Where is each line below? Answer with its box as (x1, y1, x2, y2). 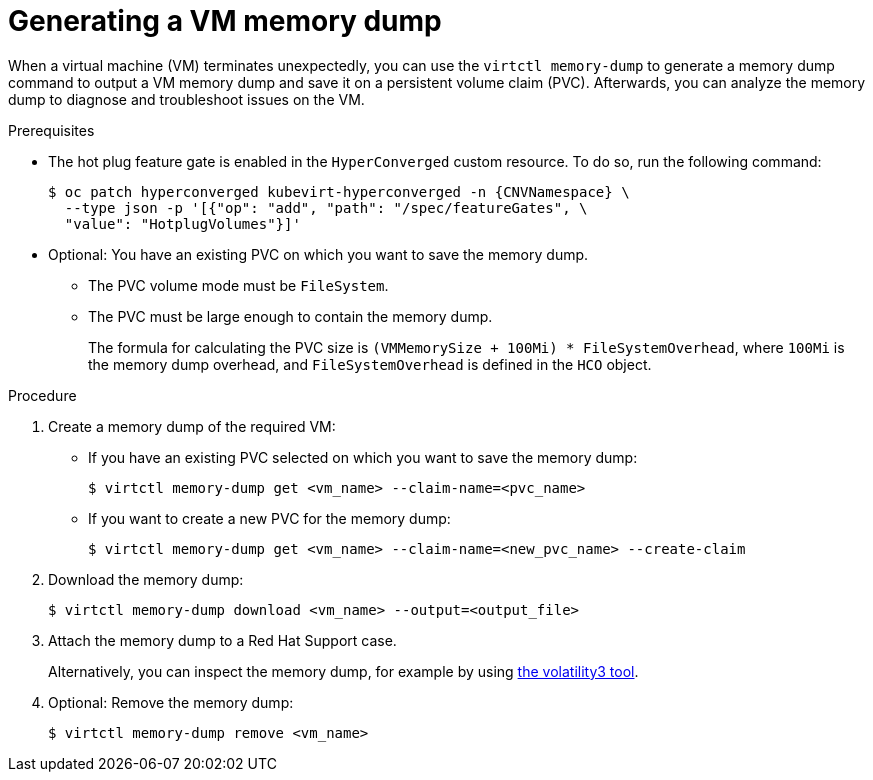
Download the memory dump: (48, 570, 244, 588)
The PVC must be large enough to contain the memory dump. (88, 307, 493, 325)
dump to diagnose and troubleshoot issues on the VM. (8, 90, 365, 108)
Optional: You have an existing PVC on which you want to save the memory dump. (48, 245, 589, 263)
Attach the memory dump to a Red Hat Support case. (48, 631, 397, 649)
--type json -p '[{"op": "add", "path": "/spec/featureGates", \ (64, 199, 588, 216)
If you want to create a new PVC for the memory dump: (88, 509, 451, 527)
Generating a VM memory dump (8, 4, 442, 38)
